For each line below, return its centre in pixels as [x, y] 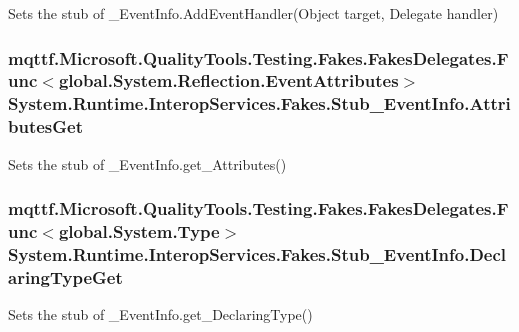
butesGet [45, 126]
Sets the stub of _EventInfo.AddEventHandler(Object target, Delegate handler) [253, 13]
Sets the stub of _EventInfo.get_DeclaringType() [160, 314]
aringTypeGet [65, 276]
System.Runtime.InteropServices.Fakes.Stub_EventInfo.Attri [259, 103]
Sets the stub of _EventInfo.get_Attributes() [147, 163]
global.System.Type [139, 231]
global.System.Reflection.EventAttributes [228, 80]
